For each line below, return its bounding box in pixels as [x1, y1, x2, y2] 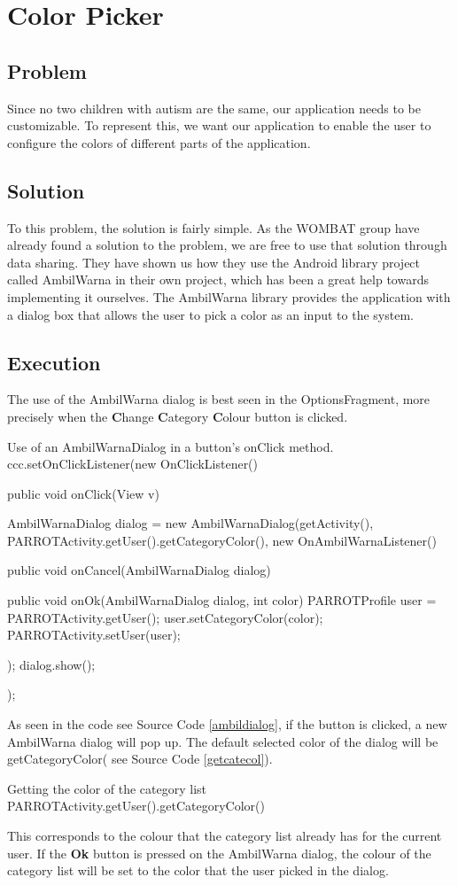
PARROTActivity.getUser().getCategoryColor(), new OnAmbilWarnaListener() [7, 531, 437, 549]
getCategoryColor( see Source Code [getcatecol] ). [7, 749, 273, 768]
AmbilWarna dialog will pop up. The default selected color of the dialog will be [7, 732, 439, 750]
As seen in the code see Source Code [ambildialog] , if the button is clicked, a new [7, 715, 447, 734]
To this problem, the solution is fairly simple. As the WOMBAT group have [7, 218, 420, 237]
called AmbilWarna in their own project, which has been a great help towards [7, 270, 429, 289]
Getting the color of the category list [7, 779, 207, 797]
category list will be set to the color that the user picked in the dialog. [7, 861, 389, 880]
